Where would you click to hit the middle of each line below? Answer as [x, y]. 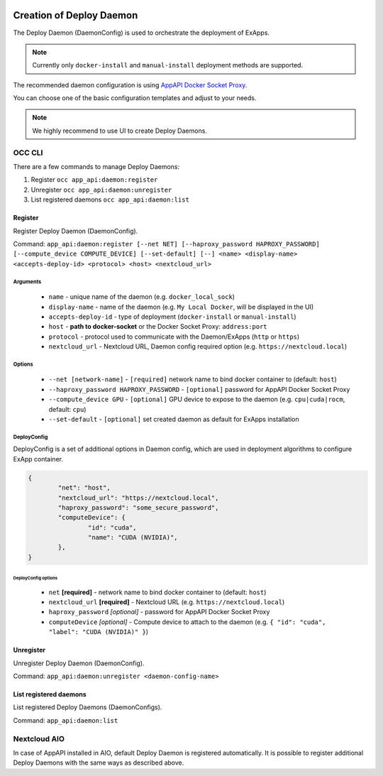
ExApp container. [38, 459]
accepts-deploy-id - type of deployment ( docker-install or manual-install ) [173, 317]
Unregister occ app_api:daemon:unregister [101, 190]
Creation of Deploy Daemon [76, 15]
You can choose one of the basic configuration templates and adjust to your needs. [135, 98]
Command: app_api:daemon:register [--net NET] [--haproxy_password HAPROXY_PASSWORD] [167, 244]
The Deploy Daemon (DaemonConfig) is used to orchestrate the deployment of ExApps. [141, 33]
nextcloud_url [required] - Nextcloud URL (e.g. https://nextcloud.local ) [167, 602]
